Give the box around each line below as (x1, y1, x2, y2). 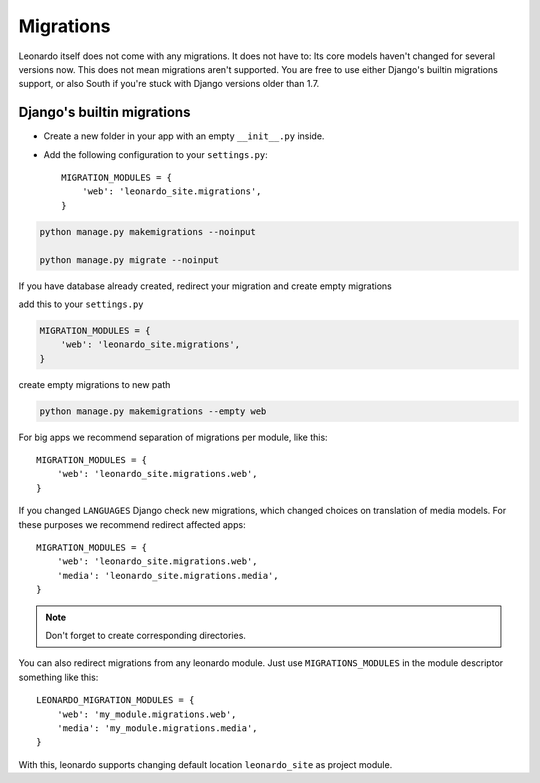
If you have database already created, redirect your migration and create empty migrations (18, 280, 392, 292)
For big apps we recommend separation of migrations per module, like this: (18, 431, 329, 443)
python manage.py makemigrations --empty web (39, 405, 267, 417)
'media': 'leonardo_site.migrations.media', (56, 570, 279, 581)
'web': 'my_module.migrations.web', (56, 708, 237, 720)
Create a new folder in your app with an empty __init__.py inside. (43, 130, 325, 142)
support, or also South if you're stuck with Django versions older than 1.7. (18, 78, 320, 90)
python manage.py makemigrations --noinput (39, 226, 257, 237)
